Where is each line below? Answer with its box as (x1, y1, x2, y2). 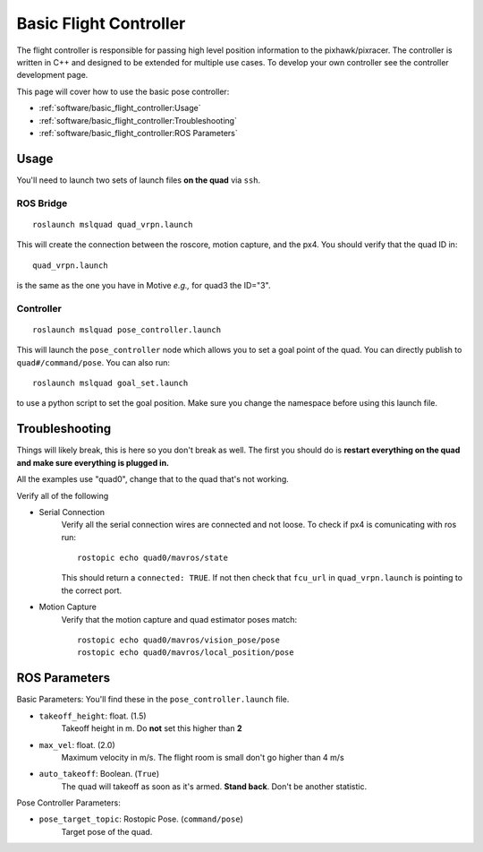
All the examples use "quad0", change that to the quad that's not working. (16, 474, 290, 485)
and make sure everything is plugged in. (16, 457, 170, 468)
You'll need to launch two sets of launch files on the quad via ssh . (16, 175, 261, 185)
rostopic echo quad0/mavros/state (77, 553, 228, 564)
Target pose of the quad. (61, 826, 153, 837)
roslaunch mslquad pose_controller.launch (32, 324, 222, 335)
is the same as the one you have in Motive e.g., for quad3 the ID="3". (16, 280, 271, 290)
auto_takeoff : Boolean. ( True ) (38, 769, 160, 779)
